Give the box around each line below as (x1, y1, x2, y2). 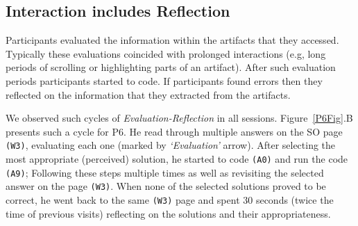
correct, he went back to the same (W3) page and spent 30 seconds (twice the (6, 192, 334, 207)
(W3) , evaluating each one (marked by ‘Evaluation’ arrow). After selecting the (6, 138, 336, 152)
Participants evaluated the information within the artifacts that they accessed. (6, 33, 339, 47)
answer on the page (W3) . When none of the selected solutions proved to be (6, 179, 326, 193)
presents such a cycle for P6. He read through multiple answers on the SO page (6, 124, 343, 138)
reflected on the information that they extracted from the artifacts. (6, 87, 291, 102)
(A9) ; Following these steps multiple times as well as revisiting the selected (6, 165, 324, 179)
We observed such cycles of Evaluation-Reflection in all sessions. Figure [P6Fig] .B (6, 111, 353, 125)
